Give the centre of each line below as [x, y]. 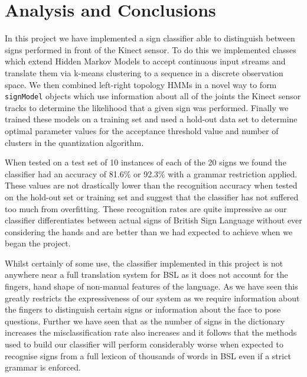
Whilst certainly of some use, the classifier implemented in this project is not [144, 263]
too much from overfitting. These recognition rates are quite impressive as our [146, 208]
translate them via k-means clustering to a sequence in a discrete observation [144, 72]
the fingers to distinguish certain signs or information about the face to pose [143, 309]
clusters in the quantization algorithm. [74, 142]
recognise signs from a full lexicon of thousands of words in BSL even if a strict [148, 355]
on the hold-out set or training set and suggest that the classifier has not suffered [152, 196]
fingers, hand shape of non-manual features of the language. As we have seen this [151, 286]
